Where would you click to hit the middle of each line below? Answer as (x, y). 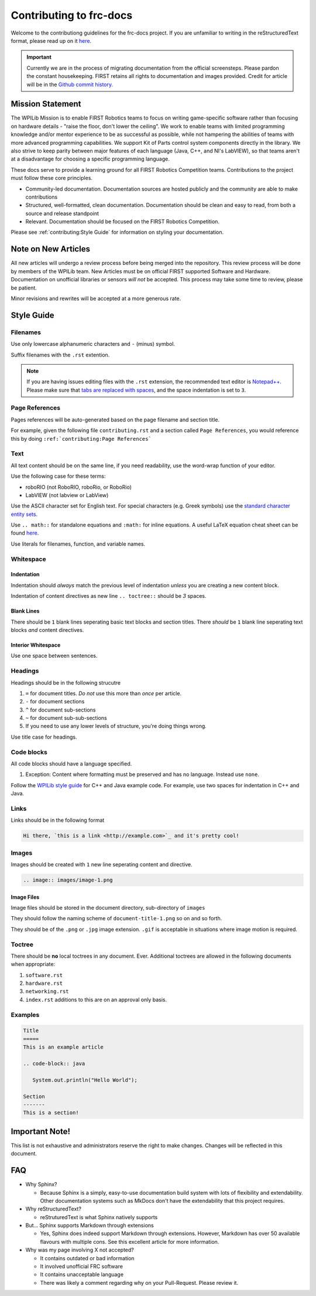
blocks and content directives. (47, 630)
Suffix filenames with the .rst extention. (60, 355)
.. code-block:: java (54, 1063)
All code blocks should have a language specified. (71, 764)
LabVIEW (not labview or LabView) (67, 495)
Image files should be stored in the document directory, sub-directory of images (108, 908)
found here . (25, 533)
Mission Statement (46, 104)
